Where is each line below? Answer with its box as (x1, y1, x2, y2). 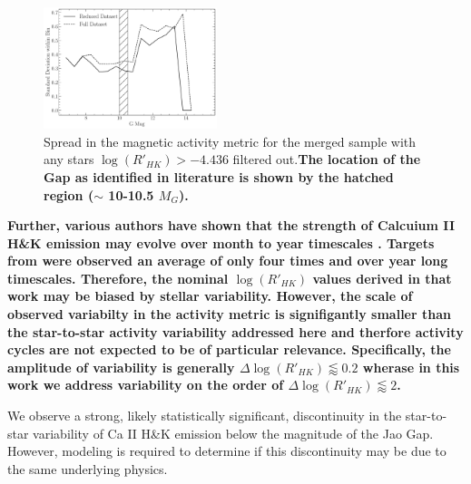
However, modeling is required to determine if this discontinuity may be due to (7, 441, 446, 460)
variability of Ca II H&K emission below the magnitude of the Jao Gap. (33, 423, 434, 442)
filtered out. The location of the (232, 150, 421, 169)
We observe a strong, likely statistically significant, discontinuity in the (7, 406, 402, 425)
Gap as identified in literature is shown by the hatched (44, 167, 394, 186)
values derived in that (312, 268, 452, 287)
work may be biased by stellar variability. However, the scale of (7, 286, 413, 305)
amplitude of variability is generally (7, 357, 235, 376)
